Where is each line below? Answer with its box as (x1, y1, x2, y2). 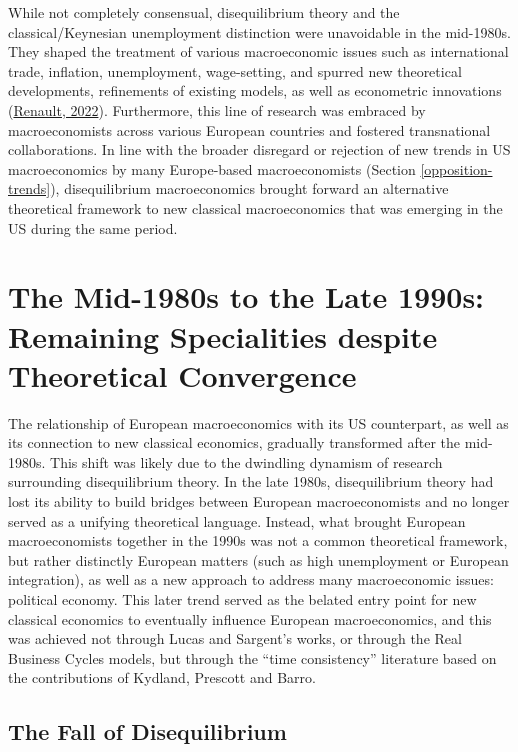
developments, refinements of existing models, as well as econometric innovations (8, 80, 502, 101)
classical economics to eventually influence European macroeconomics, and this (8, 608, 492, 629)
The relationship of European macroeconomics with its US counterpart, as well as (8, 412, 509, 433)
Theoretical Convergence (8, 354, 357, 395)
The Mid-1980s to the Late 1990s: (8, 276, 485, 317)
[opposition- (420, 158, 493, 179)
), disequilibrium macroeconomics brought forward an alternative (50, 178, 449, 199)
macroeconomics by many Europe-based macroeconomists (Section (8, 158, 416, 179)
